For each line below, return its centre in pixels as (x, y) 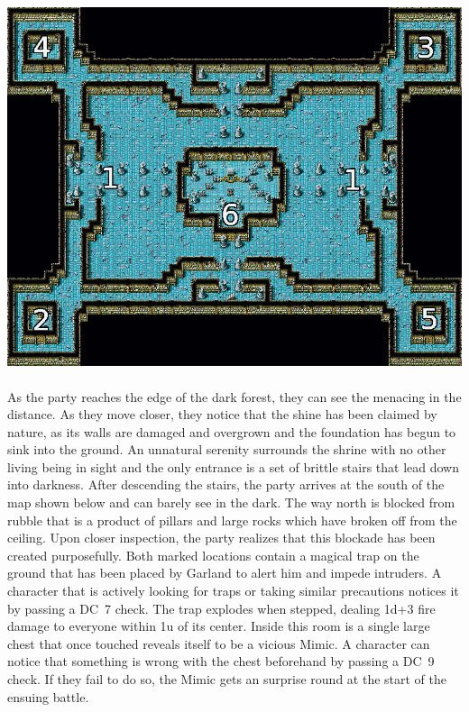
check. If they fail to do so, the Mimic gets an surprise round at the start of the (227, 679)
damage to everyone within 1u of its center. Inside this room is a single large (219, 626)
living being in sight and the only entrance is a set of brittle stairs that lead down (234, 466)
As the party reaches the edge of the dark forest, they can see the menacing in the (234, 396)
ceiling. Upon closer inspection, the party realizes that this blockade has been (221, 538)
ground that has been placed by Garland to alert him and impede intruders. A (225, 573)
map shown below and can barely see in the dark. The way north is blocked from (231, 502)
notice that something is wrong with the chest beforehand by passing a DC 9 (221, 661)
